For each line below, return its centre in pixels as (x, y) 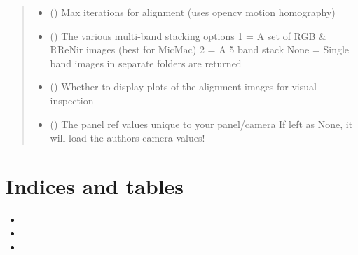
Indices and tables (95, 185)
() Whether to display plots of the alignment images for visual (183, 87)
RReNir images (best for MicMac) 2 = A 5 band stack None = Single (200, 49)
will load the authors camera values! (128, 138)
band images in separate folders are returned (146, 63)
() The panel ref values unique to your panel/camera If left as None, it (201, 124)
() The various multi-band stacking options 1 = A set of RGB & (188, 35)
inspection (72, 100)
